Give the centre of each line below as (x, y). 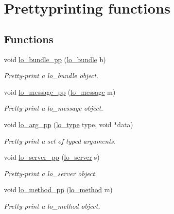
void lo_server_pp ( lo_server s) (52, 157)
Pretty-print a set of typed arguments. (60, 140)
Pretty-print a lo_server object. (51, 173)
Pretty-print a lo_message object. (53, 108)
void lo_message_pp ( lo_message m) (60, 91)
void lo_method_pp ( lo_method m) (58, 189)
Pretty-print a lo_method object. (52, 206)
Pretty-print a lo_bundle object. (51, 75)
